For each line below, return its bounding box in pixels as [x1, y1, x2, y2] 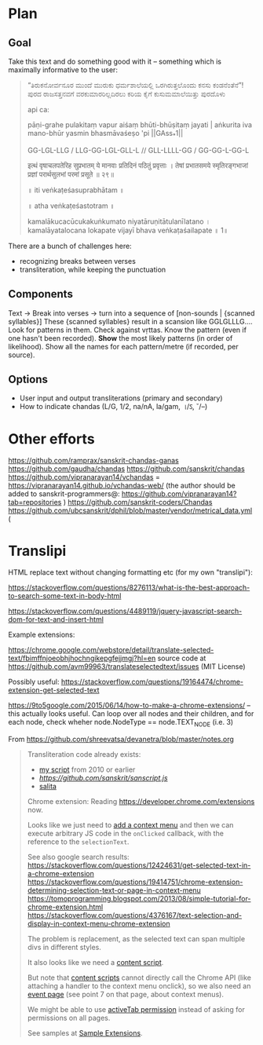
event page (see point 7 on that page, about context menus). [27, 990, 224, 999]
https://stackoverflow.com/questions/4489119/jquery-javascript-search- [8, 606, 243, 616]
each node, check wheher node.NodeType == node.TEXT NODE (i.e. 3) [8, 718, 234, 729]
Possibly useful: [8, 677, 60, 687]
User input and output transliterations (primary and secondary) [19, 393, 223, 403]
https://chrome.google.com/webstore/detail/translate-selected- [8, 645, 214, 655]
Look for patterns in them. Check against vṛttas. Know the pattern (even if [8, 325, 247, 334]
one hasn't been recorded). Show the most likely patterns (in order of [8, 333, 233, 342]
